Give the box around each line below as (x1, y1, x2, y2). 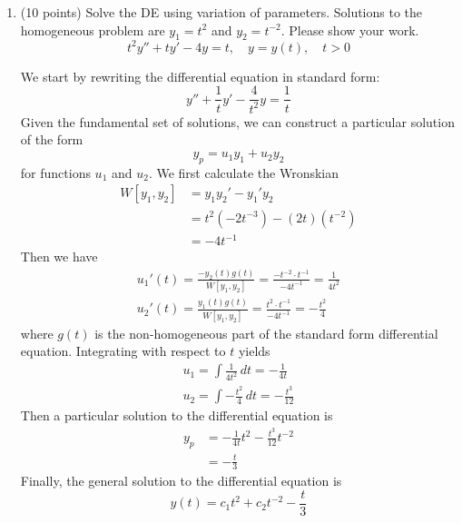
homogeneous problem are (20, 20, 165, 39)
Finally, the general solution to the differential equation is (20, 471, 342, 490)
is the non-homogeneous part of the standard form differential (94, 323, 438, 342)
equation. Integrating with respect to (20, 341, 226, 360)
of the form (20, 130, 84, 149)
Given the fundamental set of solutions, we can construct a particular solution (20, 112, 455, 131)
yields (238, 341, 270, 360)
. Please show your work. (280, 20, 419, 39)
